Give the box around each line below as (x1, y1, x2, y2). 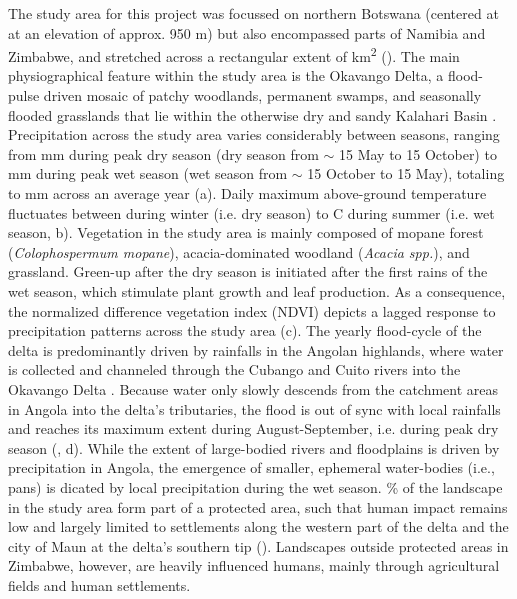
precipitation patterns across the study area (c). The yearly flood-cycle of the (8, 320, 482, 341)
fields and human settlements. (8, 574, 191, 595)
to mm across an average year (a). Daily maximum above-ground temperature (8, 183, 487, 203)
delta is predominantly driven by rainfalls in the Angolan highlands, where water (8, 339, 504, 360)
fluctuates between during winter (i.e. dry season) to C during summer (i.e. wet (8, 202, 495, 223)
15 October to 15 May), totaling (307, 163, 505, 184)
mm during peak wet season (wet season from (8, 163, 288, 184)
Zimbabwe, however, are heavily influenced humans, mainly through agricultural (8, 555, 500, 576)
